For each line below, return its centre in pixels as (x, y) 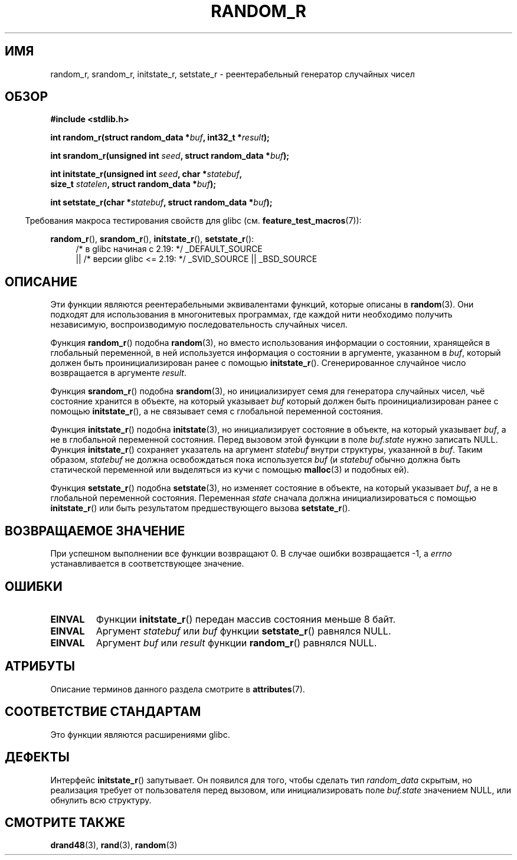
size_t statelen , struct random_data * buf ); (133, 184)
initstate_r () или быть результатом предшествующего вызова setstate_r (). (200, 508)
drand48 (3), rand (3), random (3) (114, 845)
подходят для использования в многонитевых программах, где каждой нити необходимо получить (251, 315)
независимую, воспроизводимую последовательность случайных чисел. (199, 325)
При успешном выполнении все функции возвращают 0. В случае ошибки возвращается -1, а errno (251, 554)
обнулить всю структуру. (101, 800)
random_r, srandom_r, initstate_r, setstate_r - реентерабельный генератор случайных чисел (233, 74)
